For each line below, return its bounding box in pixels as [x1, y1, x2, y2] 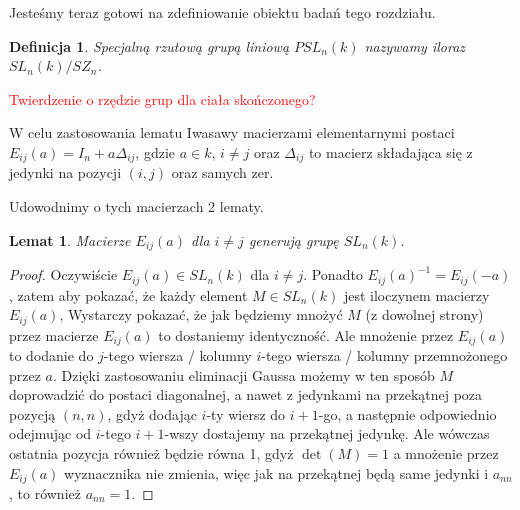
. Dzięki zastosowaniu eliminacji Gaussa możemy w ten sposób [53, 364, 435, 385]
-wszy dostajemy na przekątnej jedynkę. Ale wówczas [164, 423, 490, 444]
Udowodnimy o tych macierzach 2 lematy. [9, 196, 264, 217]
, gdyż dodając [107, 403, 197, 424]
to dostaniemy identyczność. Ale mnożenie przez [158, 324, 454, 345]
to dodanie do [9, 345, 94, 366]
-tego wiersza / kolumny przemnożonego [261, 345, 508, 366]
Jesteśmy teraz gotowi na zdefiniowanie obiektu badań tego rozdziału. [9, 2, 436, 22]
